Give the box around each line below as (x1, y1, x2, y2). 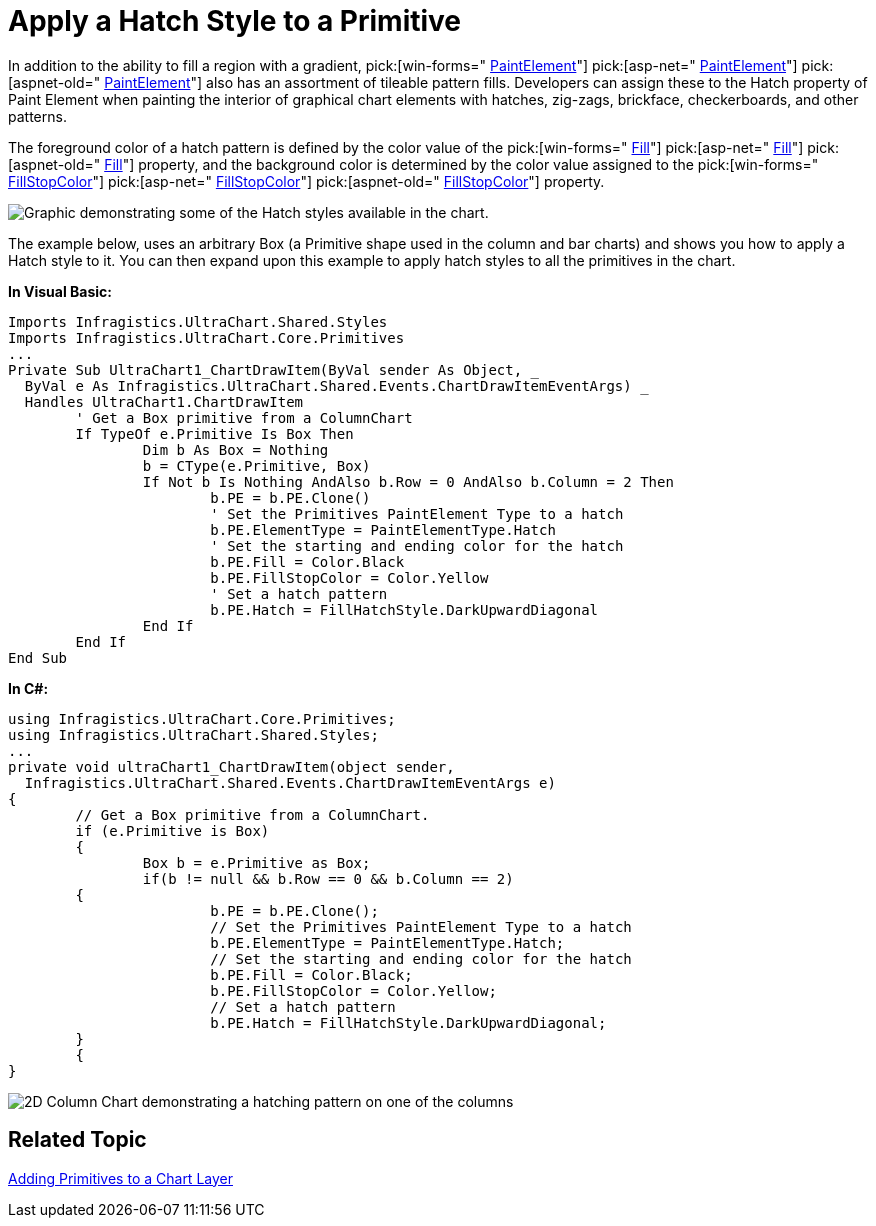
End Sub (8, 649, 68, 666)
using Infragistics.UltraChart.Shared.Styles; (8, 726, 379, 743)
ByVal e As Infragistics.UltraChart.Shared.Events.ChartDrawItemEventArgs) (24, 377, 632, 394)
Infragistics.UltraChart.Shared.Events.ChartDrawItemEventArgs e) (24, 774, 556, 791)
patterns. (8, 107, 67, 125)
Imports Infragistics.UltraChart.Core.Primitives (8, 329, 405, 346)
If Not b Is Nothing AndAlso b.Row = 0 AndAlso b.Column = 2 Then (142, 473, 674, 490)
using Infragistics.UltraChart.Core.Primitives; (8, 710, 396, 727)
